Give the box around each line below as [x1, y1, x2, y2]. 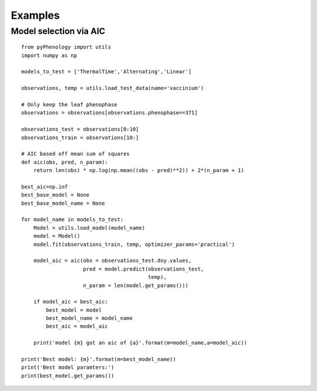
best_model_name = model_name [46, 315, 133, 322]
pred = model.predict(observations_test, [83, 265, 204, 272]
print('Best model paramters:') [21, 364, 114, 371]
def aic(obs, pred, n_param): [21, 159, 109, 166]
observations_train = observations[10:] [21, 134, 139, 141]
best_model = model [46, 306, 102, 314]
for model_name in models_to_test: [21, 216, 124, 223]
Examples [11, 9, 60, 22]
